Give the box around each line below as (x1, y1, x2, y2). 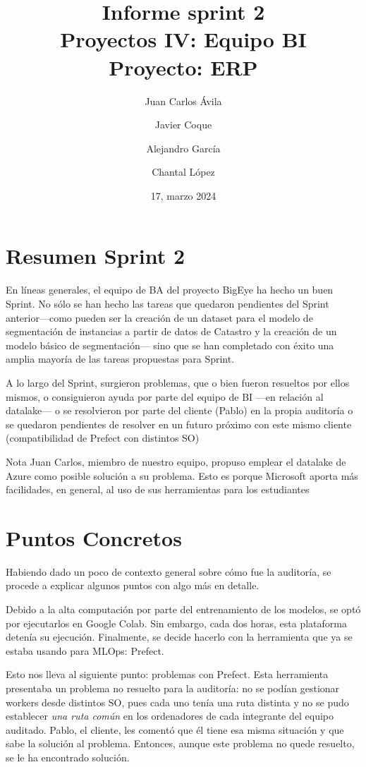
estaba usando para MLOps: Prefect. (6, 643, 164, 658)
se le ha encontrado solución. (6, 749, 130, 764)
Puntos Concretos (6, 523, 182, 552)
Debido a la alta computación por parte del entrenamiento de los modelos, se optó (6, 602, 361, 617)
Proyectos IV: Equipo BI (60, 25, 307, 54)
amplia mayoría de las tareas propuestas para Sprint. (6, 351, 235, 366)
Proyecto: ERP (109, 52, 258, 81)
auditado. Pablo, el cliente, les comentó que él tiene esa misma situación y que (6, 722, 344, 737)
